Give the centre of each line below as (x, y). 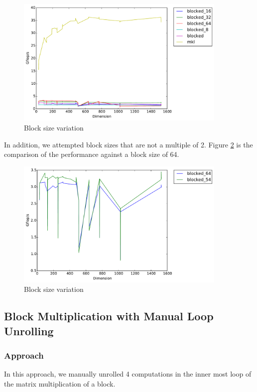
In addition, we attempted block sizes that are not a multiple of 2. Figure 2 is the (128, 144)
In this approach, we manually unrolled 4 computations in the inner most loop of (128, 374)
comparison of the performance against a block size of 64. (92, 154)
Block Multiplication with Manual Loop (109, 316)
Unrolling (29, 330)
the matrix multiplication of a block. (60, 383)
